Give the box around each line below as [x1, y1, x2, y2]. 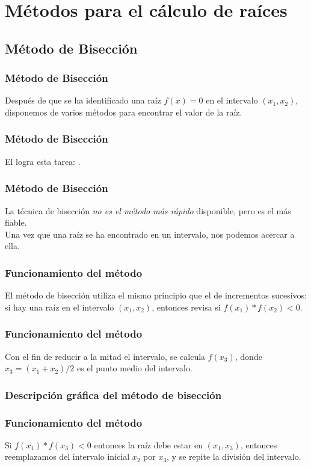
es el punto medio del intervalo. [77, 362, 192, 374]
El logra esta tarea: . [5, 155, 81, 167]
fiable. [5, 216, 27, 229]
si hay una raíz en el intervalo [5, 300, 114, 313]
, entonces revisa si [152, 300, 221, 313]
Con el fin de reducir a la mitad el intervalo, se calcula [5, 350, 206, 362]
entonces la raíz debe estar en [94, 438, 203, 451]
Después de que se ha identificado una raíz [5, 94, 161, 107]
